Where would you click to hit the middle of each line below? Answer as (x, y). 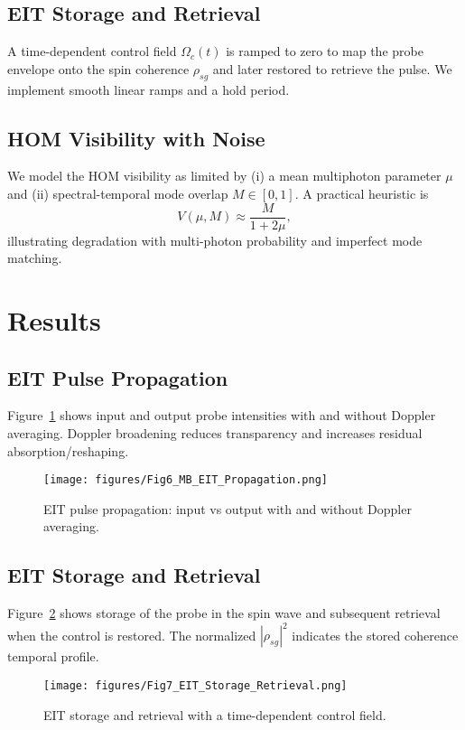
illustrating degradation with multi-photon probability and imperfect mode (215, 240)
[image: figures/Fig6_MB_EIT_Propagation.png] (186, 480)
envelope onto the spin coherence (98, 68)
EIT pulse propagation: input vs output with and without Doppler (228, 508)
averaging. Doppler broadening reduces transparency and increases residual (215, 433)
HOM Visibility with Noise (136, 138)
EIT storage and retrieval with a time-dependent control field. (215, 714)
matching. (35, 258)
